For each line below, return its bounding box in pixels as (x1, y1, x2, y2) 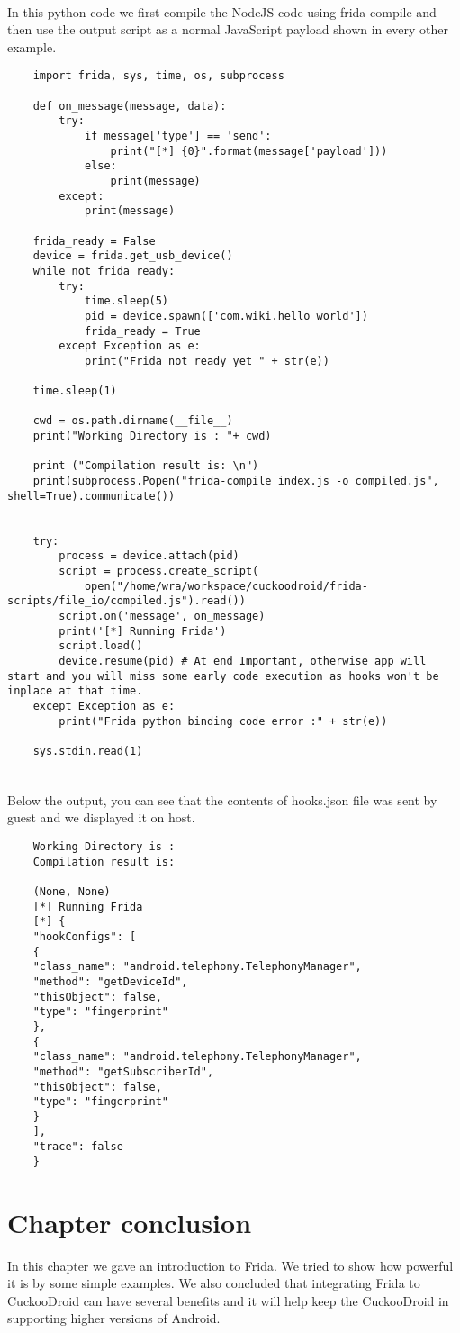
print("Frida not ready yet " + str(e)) (84, 354, 329, 367)
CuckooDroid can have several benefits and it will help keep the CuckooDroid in (7, 1291, 449, 1310)
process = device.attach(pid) (59, 549, 239, 563)
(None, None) (32, 884, 111, 898)
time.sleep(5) (84, 295, 168, 308)
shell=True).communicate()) (7, 489, 176, 503)
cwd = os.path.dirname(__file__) (32, 414, 233, 428)
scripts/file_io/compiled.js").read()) (7, 594, 246, 608)
